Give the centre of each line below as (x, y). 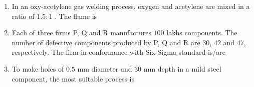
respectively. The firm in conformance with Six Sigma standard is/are (119, 52)
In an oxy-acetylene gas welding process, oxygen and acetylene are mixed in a (131, 6)
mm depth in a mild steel (182, 68)
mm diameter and (105, 68)
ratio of (23, 16)
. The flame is (76, 16)
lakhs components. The (202, 33)
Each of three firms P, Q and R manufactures (81, 33)
